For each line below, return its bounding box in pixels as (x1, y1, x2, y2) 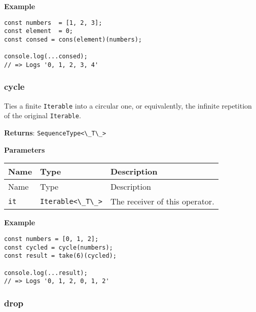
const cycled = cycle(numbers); (4, 244, 113, 251)
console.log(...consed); (4, 53, 88, 60)
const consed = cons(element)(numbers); (4, 36, 142, 43)
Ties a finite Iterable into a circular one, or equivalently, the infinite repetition (4, 100, 252, 111)
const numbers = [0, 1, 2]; (4, 235, 99, 242)
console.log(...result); (4, 269, 88, 276)
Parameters (4, 144, 45, 155)
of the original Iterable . (4, 110, 81, 121)
